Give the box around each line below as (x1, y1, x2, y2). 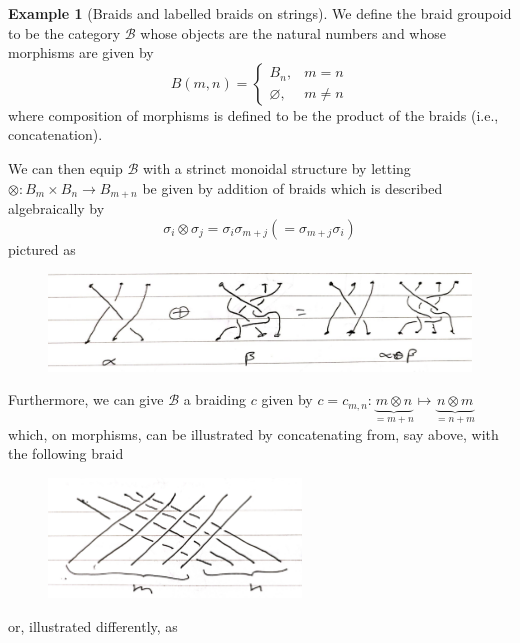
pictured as (8, 238, 76, 259)
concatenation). (8, 124, 103, 145)
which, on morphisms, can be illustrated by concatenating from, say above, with (8, 423, 499, 444)
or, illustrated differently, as (8, 616, 178, 637)
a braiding (183, 389, 246, 410)
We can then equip (8, 157, 123, 178)
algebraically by (8, 198, 105, 219)
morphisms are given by (8, 42, 154, 63)
